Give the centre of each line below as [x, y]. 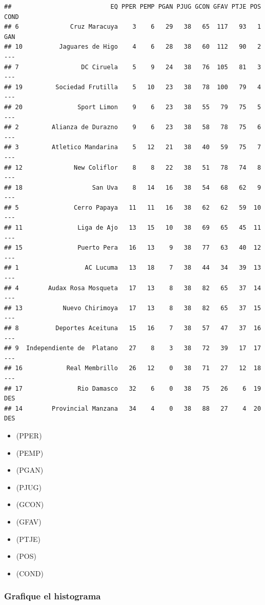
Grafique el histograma [53, 596]
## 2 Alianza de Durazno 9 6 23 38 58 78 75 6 [133, 127]
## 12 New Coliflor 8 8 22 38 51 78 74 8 [133, 167]
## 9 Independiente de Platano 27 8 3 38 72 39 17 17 [133, 348]
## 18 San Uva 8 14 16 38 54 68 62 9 [133, 187]
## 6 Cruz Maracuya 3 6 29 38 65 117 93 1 [133, 27]
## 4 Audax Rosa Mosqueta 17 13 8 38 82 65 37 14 [133, 288]
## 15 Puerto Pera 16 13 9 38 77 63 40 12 [133, 248]
